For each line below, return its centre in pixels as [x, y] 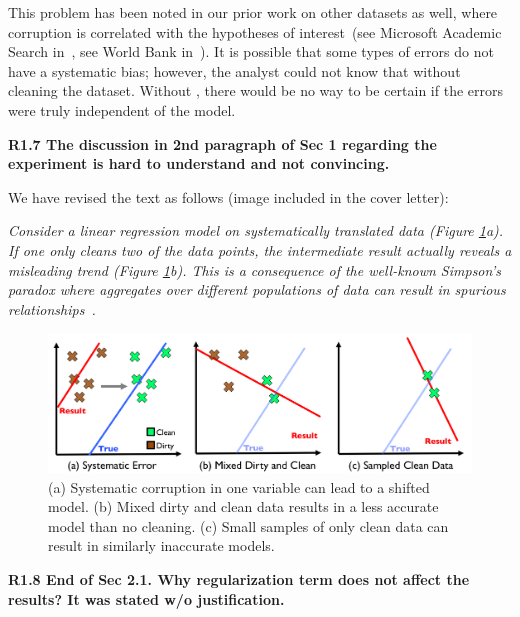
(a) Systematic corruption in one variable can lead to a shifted [239, 486]
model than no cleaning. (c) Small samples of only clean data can [248, 525]
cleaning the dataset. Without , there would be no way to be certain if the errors [256, 90]
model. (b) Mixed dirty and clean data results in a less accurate [243, 506]
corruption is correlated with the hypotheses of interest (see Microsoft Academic [255, 31]
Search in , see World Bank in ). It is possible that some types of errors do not [251, 51]
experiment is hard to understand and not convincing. [199, 163]
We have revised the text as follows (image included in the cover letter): [228, 196]
